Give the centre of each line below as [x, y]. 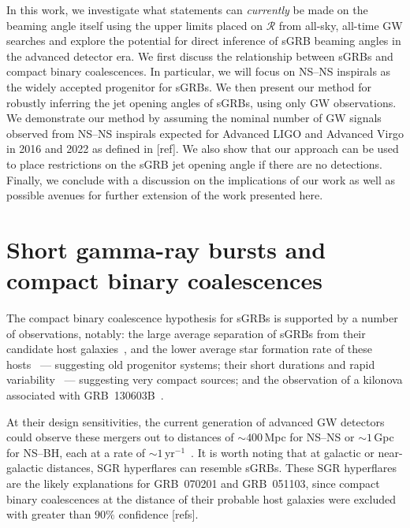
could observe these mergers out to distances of [120, 437]
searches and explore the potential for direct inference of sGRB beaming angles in [204, 41]
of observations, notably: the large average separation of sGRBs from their [186, 333]
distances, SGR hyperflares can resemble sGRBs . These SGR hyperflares [222, 468]
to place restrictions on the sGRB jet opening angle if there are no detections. [194, 164]
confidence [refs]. [158, 514]
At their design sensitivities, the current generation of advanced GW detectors [196, 421]
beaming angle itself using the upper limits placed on [135, 25]
